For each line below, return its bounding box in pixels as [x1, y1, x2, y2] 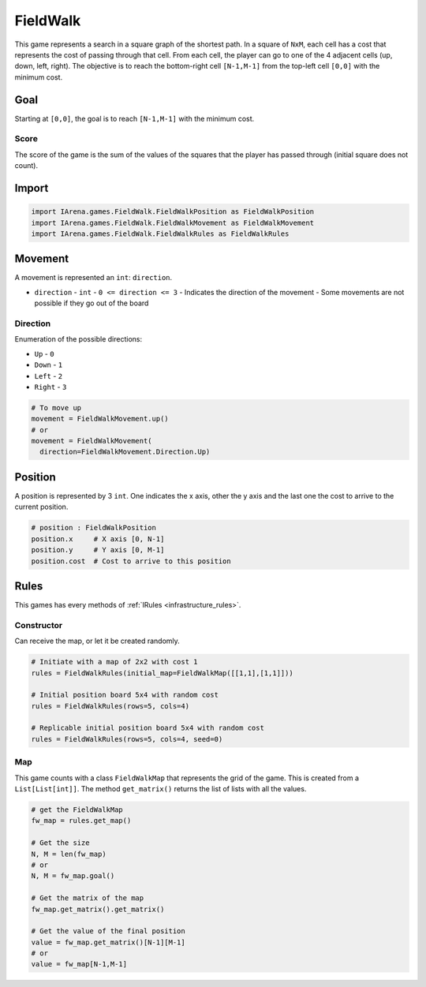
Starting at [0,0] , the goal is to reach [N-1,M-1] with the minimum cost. [14, 114, 255, 123]
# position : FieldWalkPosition [31, 523, 157, 533]
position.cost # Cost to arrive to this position [31, 556, 232, 566]
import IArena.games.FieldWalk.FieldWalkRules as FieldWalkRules [31, 229, 290, 238]
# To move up [31, 403, 82, 412]
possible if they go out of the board [34, 298, 149, 308]
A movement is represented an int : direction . [14, 273, 173, 282]
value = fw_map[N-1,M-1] [31, 959, 128, 969]
